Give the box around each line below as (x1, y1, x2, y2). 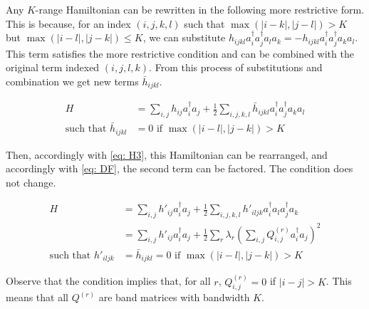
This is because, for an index (6, 16, 131, 31)
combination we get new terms (6, 73, 139, 88)
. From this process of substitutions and (149, 60, 323, 75)
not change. (6, 174, 56, 189)
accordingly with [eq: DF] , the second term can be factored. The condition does (6, 161, 353, 176)
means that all (6, 290, 68, 305)
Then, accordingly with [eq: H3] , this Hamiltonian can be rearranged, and (6, 147, 328, 162)
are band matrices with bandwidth (98, 290, 250, 305)
